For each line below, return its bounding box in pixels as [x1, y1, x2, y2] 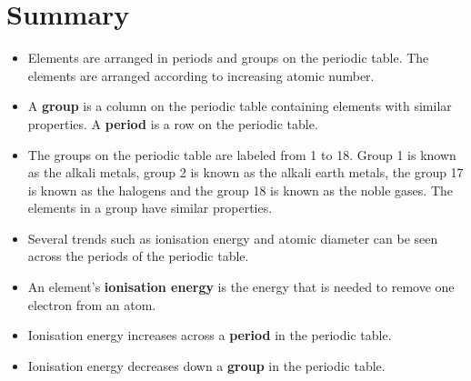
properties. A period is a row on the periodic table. [27, 114, 318, 133]
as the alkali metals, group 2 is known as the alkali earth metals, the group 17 [27, 163, 464, 182]
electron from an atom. [27, 295, 156, 314]
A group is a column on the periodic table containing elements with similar [27, 96, 452, 115]
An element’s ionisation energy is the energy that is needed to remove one [27, 277, 455, 296]
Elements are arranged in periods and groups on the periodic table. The [27, 48, 429, 67]
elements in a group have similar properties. [27, 198, 273, 217]
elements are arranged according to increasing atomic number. [27, 65, 375, 85]
